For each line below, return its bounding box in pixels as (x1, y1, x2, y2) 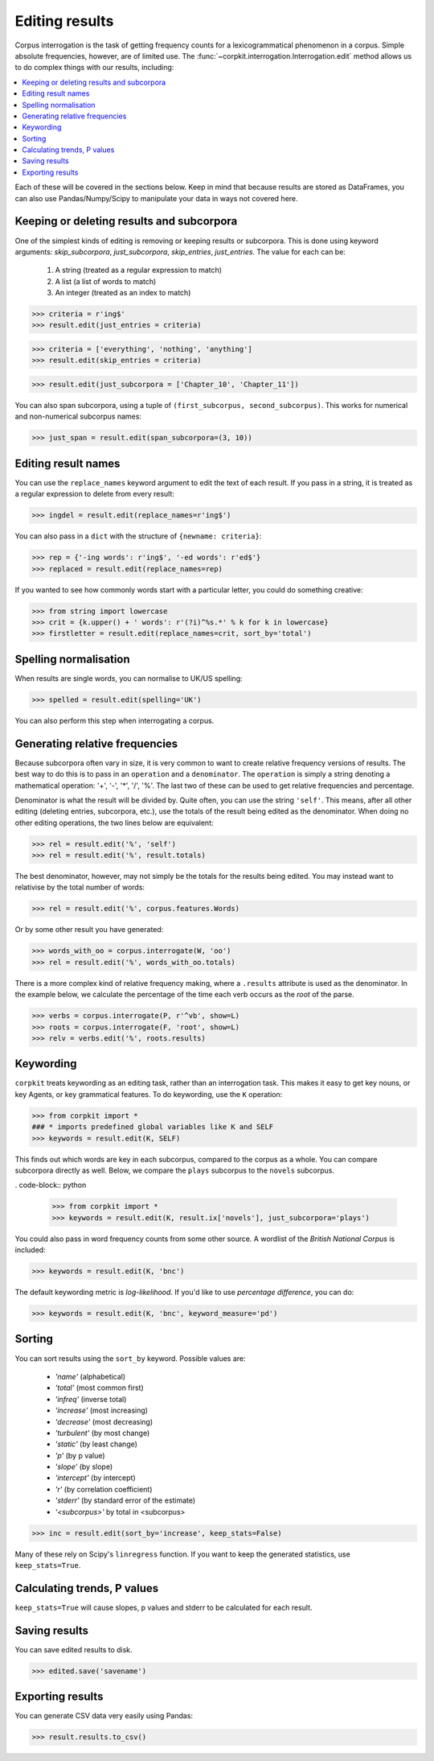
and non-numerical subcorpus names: (14, 411, 142, 422)
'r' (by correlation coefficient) (55, 1484, 153, 1494)
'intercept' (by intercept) (55, 1473, 136, 1483)
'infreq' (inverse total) (55, 1394, 127, 1404)
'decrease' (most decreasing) (55, 1417, 154, 1426)
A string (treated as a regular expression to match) (55, 266, 223, 275)
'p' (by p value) (55, 1450, 105, 1460)
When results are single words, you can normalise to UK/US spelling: (14, 673, 243, 683)
